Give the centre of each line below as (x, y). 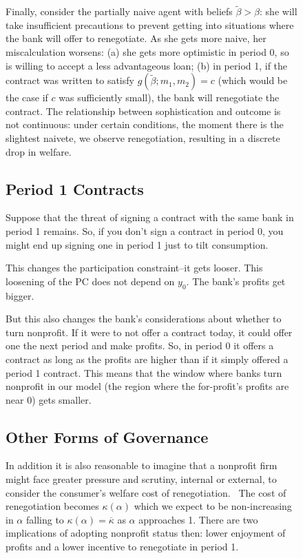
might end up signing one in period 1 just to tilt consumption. (137, 244)
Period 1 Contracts (75, 188)
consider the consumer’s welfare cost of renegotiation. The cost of (146, 492)
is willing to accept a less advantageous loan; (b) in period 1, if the (147, 65)
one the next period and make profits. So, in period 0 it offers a (140, 345)
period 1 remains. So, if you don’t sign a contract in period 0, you (145, 230)
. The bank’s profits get (236, 281)
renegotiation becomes (52, 506)
